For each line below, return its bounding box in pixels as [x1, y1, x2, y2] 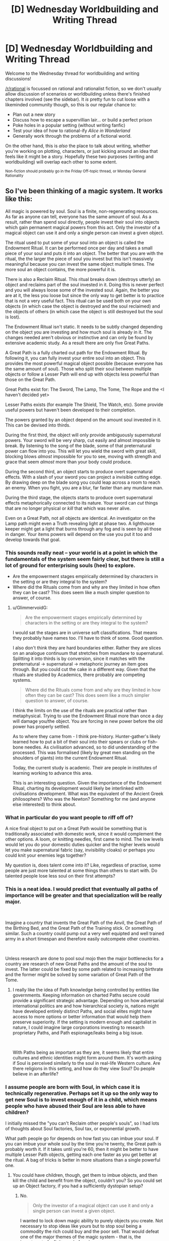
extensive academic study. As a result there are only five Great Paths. [5, 340, 150, 346]
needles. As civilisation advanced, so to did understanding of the [24, 744, 159, 750]
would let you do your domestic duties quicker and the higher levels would [5, 842, 160, 848]
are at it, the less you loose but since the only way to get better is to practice [5, 292, 164, 298]
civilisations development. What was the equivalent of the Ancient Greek [12, 791, 163, 797]
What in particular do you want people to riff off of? [5, 814, 134, 821]
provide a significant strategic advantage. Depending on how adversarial [12, 997, 164, 1003]
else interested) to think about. [12, 801, 77, 808]
